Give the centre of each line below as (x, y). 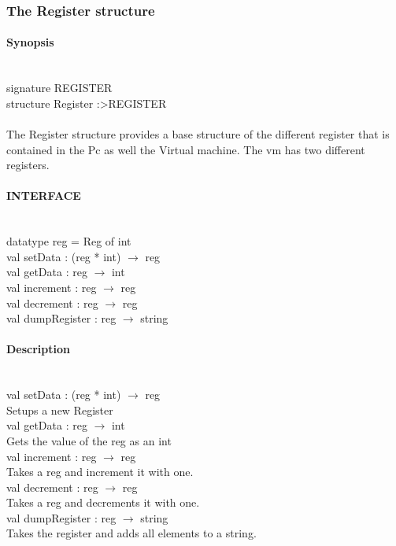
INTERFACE (44, 196)
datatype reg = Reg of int (69, 241)
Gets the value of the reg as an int (89, 440)
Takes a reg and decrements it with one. (103, 502)
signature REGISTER (59, 88)
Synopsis (30, 42)
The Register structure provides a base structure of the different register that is (198, 134)
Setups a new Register (60, 409)
